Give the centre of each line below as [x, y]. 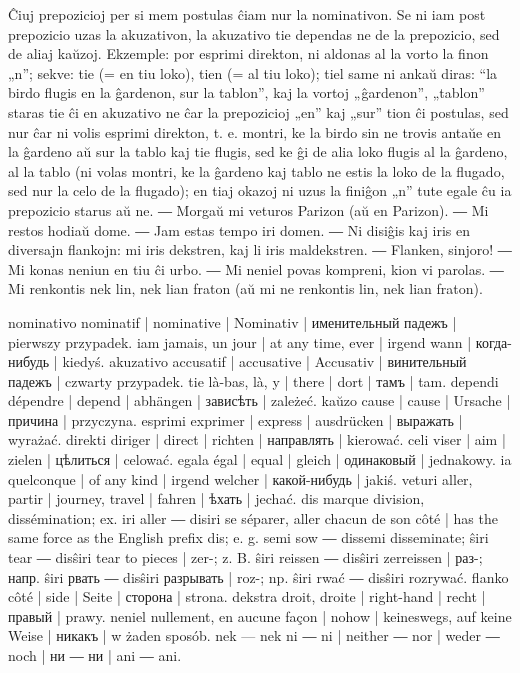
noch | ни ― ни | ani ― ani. [95, 655]
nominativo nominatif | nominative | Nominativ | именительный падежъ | [232, 321]
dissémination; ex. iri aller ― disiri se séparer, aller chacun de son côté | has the [253, 517]
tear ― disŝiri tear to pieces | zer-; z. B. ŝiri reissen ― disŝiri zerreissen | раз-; [245, 557]
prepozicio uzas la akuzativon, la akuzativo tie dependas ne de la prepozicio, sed [254, 33]
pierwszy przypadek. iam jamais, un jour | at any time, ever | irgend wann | [240, 341]
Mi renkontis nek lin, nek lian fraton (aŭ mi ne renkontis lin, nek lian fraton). [245, 288]
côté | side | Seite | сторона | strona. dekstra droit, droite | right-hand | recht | [247, 596]
